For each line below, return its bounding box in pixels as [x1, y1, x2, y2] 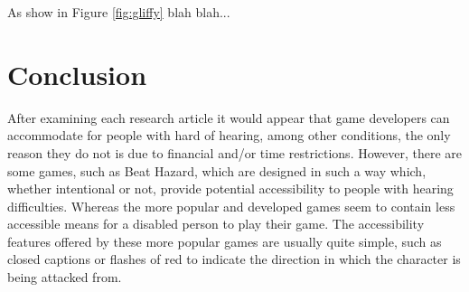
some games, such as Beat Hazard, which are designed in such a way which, [7, 161, 427, 180]
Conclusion [7, 55, 147, 92]
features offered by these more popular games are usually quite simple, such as [7, 231, 442, 250]
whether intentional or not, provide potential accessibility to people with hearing [7, 179, 454, 198]
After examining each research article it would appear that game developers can [7, 108, 450, 127]
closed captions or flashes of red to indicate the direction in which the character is [7, 250, 461, 268]
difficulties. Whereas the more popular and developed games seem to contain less [7, 196, 455, 215]
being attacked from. [7, 268, 122, 287]
